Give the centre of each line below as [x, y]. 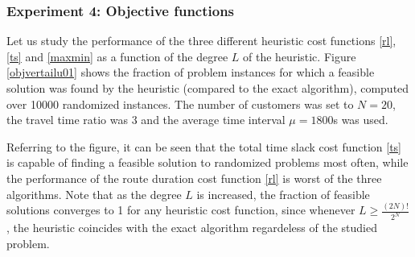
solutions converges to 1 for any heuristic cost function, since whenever [181, 210]
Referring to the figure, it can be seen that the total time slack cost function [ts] [204, 146]
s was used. [361, 120]
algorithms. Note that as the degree [94, 194]
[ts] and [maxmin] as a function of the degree [117, 56]
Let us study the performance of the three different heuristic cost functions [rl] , [201, 41]
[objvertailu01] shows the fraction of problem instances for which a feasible [191, 72]
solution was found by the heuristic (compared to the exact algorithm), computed [208, 88]
